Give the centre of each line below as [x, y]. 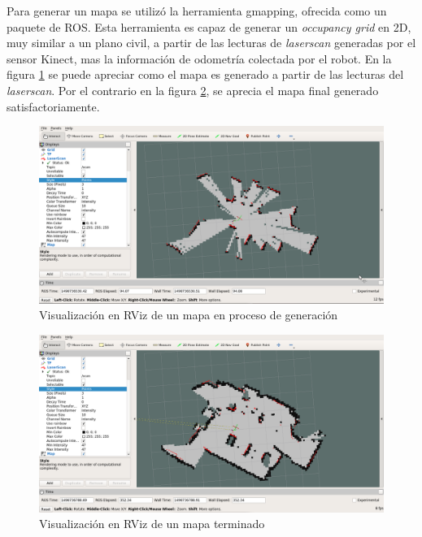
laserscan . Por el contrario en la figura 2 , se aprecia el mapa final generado [193, 90]
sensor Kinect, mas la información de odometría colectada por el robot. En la [199, 58]
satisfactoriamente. [53, 106]
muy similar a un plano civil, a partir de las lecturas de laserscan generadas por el [211, 43]
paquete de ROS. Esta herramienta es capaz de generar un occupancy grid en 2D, [209, 26]
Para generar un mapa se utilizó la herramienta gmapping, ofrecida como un [197, 11]
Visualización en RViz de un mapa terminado [152, 524]
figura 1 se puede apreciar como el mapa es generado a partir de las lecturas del [205, 74]
